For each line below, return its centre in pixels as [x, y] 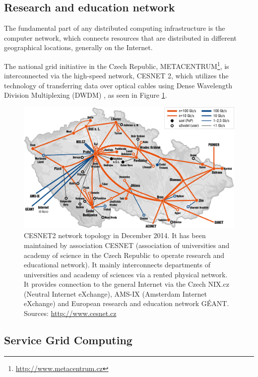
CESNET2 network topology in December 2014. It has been [115, 235]
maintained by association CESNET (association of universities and [127, 245]
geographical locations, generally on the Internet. [78, 47]
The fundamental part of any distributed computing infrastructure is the [115, 28]
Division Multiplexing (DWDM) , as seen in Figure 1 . [86, 95]
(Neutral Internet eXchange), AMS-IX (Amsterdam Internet [115, 293]
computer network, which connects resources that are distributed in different [120, 37]
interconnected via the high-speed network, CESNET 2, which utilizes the [116, 76]
